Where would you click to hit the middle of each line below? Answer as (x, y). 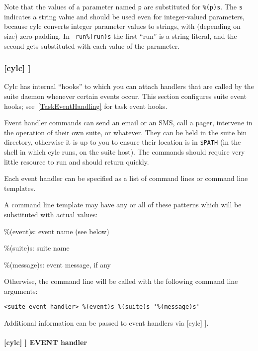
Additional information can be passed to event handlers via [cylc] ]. (106, 323)
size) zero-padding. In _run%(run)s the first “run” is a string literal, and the (121, 36)
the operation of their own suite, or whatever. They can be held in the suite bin (126, 132)
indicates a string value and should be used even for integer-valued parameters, (124, 16)
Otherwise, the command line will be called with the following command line (121, 281)
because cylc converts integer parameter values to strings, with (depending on (122, 26)
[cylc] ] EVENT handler (46, 342)
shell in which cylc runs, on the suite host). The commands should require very (125, 151)
